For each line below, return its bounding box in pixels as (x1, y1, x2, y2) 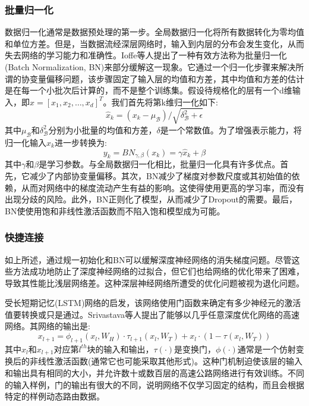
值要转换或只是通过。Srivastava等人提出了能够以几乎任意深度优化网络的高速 (5, 308, 299, 320)
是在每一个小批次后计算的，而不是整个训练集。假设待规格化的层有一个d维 (5, 84, 292, 96)
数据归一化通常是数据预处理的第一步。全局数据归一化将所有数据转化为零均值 (5, 26, 304, 38)
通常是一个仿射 (237, 342, 296, 355)
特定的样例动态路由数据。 (5, 390, 105, 402)
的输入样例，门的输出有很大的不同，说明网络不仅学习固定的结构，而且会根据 (5, 378, 304, 391)
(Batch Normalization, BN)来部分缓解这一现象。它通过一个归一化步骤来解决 (5, 61, 296, 73)
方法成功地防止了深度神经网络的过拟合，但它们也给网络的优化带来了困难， (12, 265, 304, 277)
